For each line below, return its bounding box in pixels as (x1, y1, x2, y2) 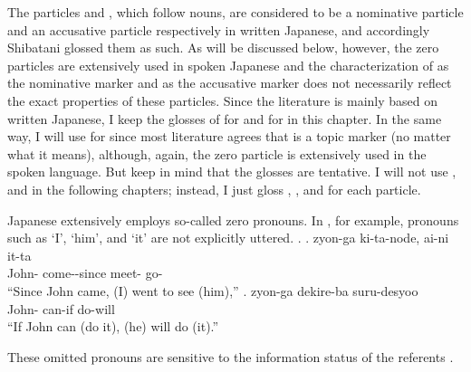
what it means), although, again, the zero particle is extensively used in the (7, 144, 427, 163)
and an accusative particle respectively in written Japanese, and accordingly (7, 20, 430, 39)
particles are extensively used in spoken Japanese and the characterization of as (7, 55, 449, 74)
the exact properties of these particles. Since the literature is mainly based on (7, 91, 438, 110)
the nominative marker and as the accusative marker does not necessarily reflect (7, 73, 452, 92)
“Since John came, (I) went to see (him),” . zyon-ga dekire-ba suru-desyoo (7, 281, 418, 300)
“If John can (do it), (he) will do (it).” (7, 317, 219, 336)
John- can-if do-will (7, 299, 115, 318)
